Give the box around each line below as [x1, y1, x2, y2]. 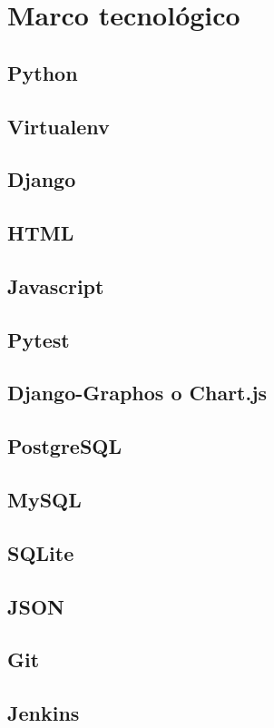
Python [7, 58, 78, 86]
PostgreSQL [7, 432, 122, 460]
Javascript [7, 271, 104, 300]
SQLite [7, 538, 74, 566]
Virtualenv [7, 112, 110, 140]
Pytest [7, 325, 70, 353]
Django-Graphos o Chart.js [7, 379, 268, 407]
